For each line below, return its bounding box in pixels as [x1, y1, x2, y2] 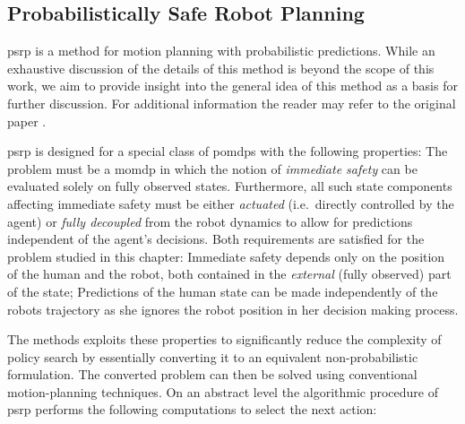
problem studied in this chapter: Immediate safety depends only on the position [7, 247, 445, 265]
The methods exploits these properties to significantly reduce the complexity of [7, 330, 442, 349]
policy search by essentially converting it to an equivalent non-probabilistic [7, 347, 418, 366]
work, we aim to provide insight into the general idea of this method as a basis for [7, 76, 458, 95]
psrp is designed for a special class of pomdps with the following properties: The [7, 142, 448, 160]
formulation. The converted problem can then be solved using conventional [7, 365, 418, 384]
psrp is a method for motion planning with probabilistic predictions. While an [7, 41, 435, 60]
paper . [7, 111, 47, 130]
